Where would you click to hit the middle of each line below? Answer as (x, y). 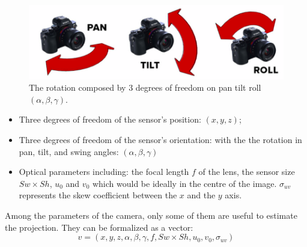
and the (201, 195)
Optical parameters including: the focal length (104, 172)
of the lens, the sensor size (247, 172)
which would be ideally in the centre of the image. (184, 183)
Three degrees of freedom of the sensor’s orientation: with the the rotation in (160, 140)
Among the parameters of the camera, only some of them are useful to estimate (151, 215)
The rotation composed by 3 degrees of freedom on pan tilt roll (145, 87)
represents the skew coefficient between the (98, 195)
